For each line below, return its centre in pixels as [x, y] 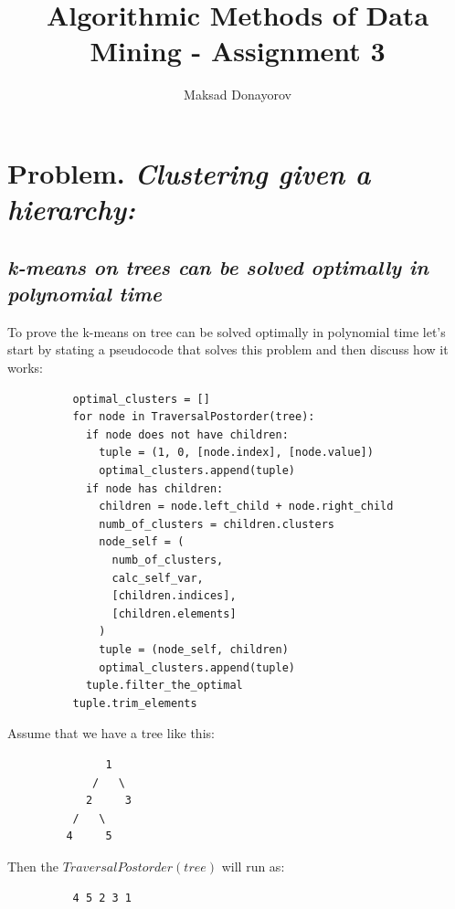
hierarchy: [71, 209]
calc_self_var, [158, 578]
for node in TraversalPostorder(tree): [194, 417]
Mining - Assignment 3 [238, 51]
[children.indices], [174, 596]
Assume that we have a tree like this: [111, 733]
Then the [33, 866]
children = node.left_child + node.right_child [246, 507]
